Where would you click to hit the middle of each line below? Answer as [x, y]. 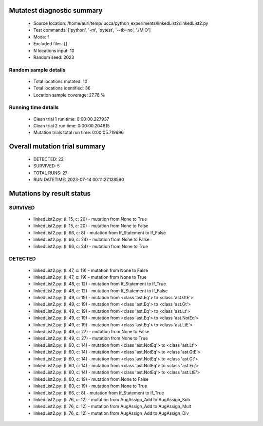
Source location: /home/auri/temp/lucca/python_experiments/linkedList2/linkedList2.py [121, 23]
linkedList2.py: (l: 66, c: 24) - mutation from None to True [91, 246]
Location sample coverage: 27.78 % [69, 95]
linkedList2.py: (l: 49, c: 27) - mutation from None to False [91, 332]
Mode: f [41, 37]
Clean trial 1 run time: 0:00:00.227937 [71, 119]
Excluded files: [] [50, 44]
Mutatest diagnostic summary [56, 10]
